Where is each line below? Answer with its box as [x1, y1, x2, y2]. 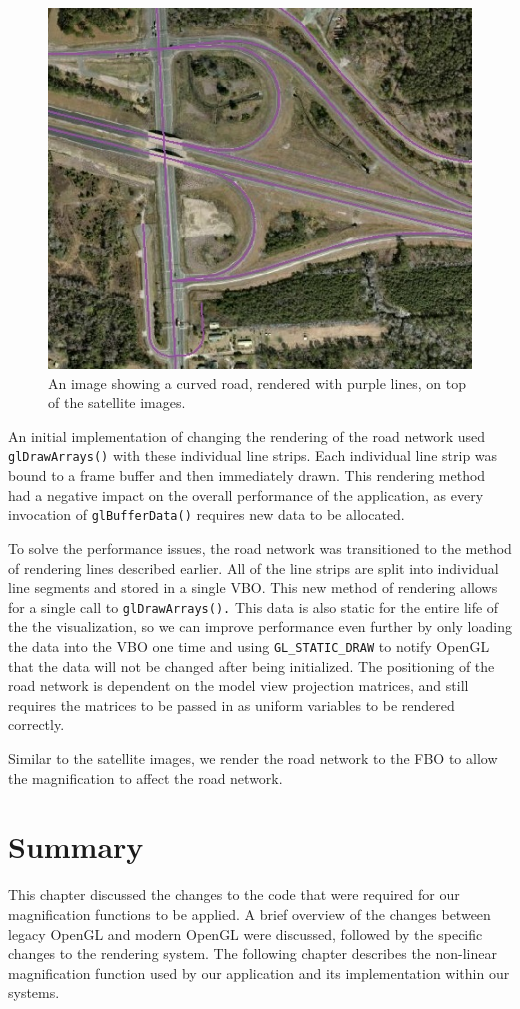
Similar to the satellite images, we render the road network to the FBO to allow [8, 748, 498, 769]
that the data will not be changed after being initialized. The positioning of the [8, 655, 495, 676]
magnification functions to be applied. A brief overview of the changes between [8, 903, 491, 924]
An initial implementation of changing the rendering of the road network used [8, 425, 486, 446]
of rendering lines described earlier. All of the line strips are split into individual [8, 557, 499, 578]
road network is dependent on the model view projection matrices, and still [8, 675, 469, 696]
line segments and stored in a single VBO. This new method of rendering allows [8, 577, 498, 598]
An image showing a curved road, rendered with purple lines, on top [48, 372, 467, 393]
